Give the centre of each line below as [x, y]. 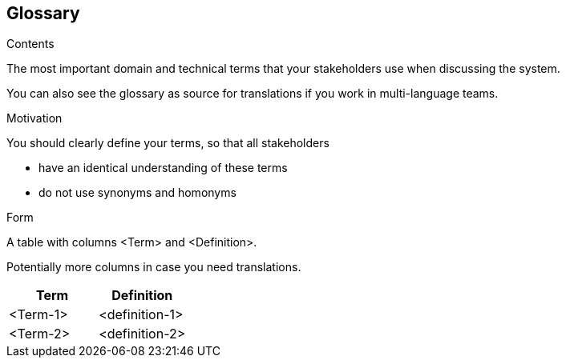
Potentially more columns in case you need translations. [154, 267]
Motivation [34, 118]
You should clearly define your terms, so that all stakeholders [168, 143]
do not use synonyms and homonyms [137, 193]
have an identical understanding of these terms [163, 168]
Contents [30, 44]
